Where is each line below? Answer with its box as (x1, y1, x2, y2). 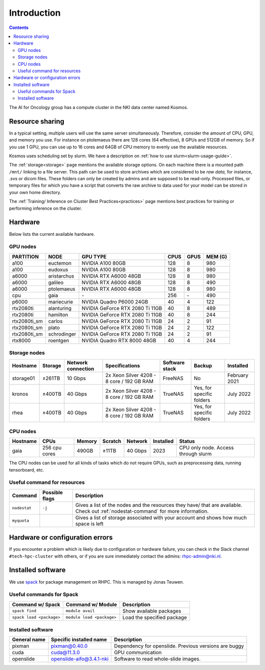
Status (179, 438, 195, 445)
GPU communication (114, 649, 162, 656)
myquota (12, 518, 29, 523)
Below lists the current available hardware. (9, 231, 95, 237)
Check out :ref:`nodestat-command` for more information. (75, 507, 209, 514)
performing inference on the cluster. (9, 205, 82, 211)
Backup (194, 363, 212, 369)
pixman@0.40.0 (51, 642, 88, 649)
